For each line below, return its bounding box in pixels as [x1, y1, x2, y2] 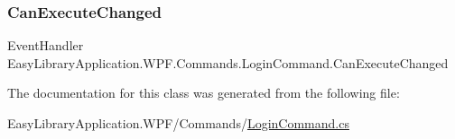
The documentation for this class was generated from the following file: [7, 83, 400, 102]
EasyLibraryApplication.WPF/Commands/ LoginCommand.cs [7, 114, 349, 132]
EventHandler [7, 36, 84, 55]
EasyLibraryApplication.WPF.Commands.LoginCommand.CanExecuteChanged [7, 53, 449, 72]
